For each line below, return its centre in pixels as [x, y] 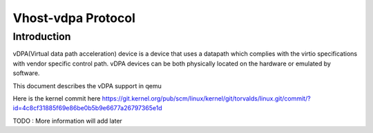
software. [26, 73]
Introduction [42, 37]
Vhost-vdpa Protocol [74, 18]
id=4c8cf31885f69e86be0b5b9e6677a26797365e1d [87, 108]
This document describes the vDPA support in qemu [87, 85]
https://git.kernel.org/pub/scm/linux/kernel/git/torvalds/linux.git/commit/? [206, 98]
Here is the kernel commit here [57, 98]
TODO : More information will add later [67, 121]
